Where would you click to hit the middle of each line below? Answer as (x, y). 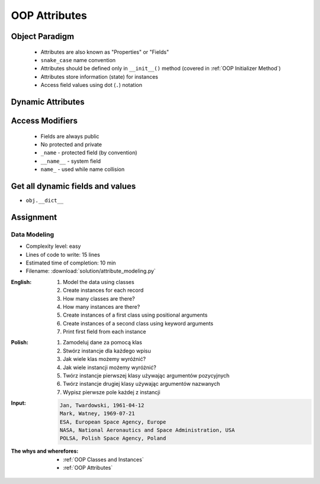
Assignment (34, 217)
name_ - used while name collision (82, 169)
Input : (19, 403)
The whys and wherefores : (45, 451)
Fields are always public (70, 136)
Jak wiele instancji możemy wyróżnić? (110, 367)
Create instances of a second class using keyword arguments (138, 323)
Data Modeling (33, 234)
